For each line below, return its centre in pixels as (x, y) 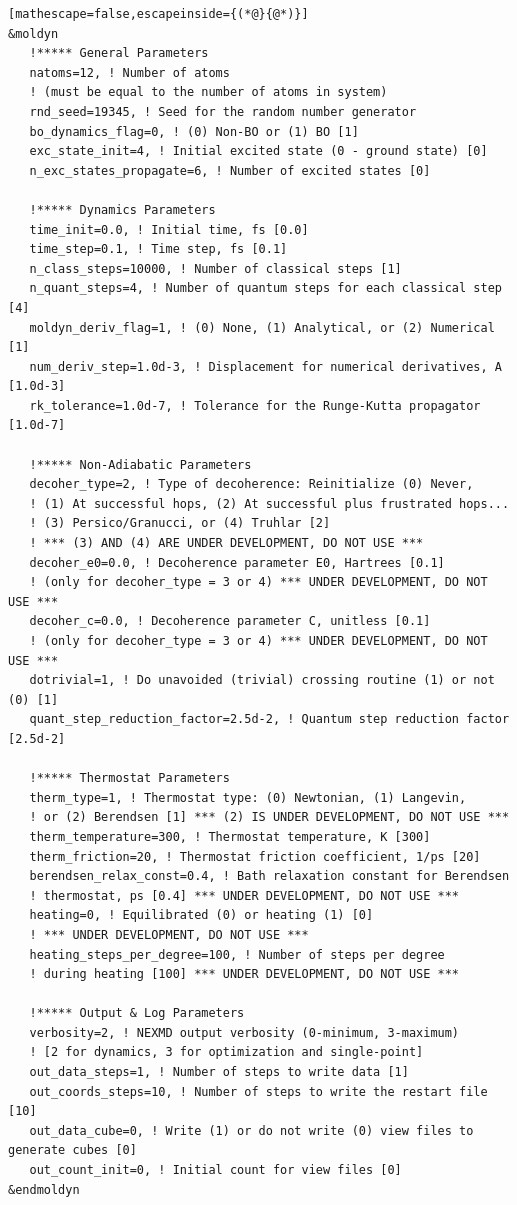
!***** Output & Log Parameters (137, 1013)
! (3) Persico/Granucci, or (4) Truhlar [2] (180, 523)
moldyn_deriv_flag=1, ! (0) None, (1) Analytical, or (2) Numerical (262, 327)
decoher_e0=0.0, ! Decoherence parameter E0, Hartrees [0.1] (237, 562)
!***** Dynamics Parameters (122, 209)
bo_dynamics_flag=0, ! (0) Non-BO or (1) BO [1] (194, 131)
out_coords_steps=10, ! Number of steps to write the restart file (258, 1091)
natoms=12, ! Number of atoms (129, 72)
